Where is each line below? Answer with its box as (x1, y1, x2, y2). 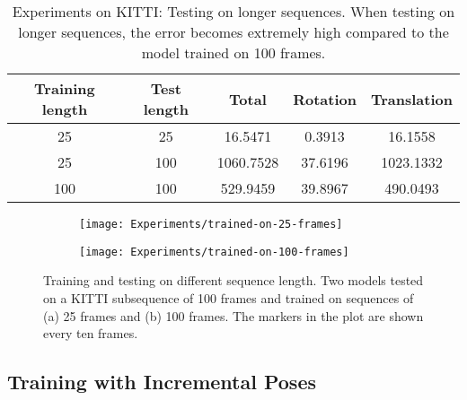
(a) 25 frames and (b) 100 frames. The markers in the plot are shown (43, 306, 424, 325)
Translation (370, 88, 453, 109)
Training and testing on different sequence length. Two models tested (43, 271, 424, 290)
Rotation (293, 88, 357, 109)
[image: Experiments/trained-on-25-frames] (79, 218, 343, 230)
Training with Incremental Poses (7, 368, 316, 396)
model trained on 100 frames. (141, 42, 326, 63)
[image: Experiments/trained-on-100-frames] (79, 245, 349, 258)
